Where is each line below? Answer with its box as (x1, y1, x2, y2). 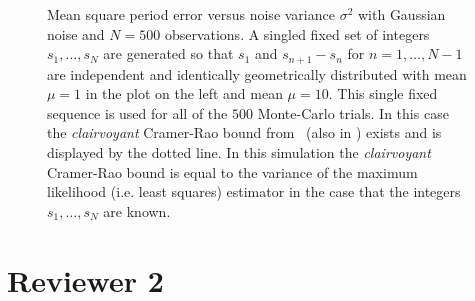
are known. (103, 200, 171, 221)
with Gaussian (357, 4, 446, 24)
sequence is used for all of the (47, 102, 228, 123)
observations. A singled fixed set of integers (164, 23, 430, 44)
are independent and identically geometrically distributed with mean (47, 63, 467, 84)
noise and (47, 23, 105, 44)
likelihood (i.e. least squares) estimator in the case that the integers (47, 181, 461, 202)
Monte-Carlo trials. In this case (257, 102, 449, 123)
